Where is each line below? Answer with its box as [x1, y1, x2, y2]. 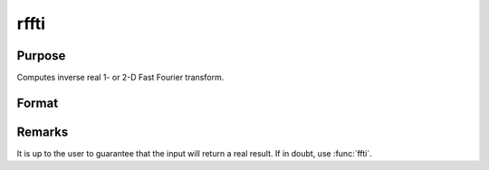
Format [16, 95, 59, 110]
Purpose [16, 48, 66, 63]
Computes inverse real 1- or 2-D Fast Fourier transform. [16, 72, 225, 83]
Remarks [16, 124, 69, 139]
